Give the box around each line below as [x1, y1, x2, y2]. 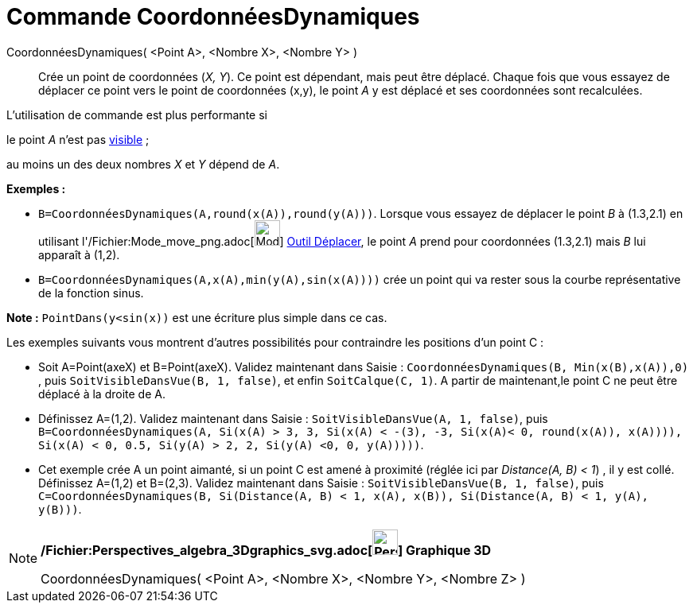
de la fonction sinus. [38, 285, 144, 300]
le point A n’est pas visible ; [6, 132, 150, 146]
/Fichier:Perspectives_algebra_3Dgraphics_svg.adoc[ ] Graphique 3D [41, 541, 492, 558]
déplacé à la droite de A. [38, 386, 165, 401]
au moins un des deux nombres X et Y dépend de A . [6, 157, 280, 171]
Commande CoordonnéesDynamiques [6, 3, 420, 30]
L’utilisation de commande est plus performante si [6, 107, 267, 122]
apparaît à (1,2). [38, 247, 120, 262]
